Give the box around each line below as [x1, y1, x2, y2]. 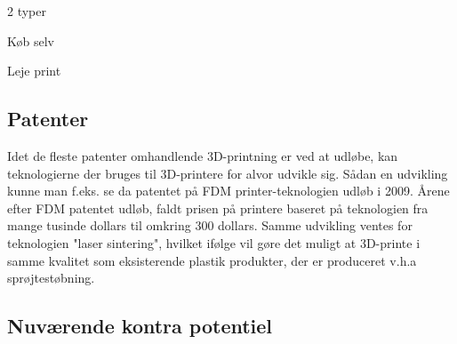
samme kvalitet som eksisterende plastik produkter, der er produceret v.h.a [7, 251, 417, 269]
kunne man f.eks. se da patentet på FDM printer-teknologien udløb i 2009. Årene [7, 181, 450, 200]
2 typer [7, 2, 46, 20]
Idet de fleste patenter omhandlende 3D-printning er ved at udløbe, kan [7, 146, 398, 164]
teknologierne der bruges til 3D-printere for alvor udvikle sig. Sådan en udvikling [7, 164, 448, 182]
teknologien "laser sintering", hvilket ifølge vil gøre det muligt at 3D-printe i [7, 233, 421, 252]
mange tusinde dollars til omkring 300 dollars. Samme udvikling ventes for [7, 216, 413, 235]
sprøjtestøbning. [7, 268, 95, 287]
